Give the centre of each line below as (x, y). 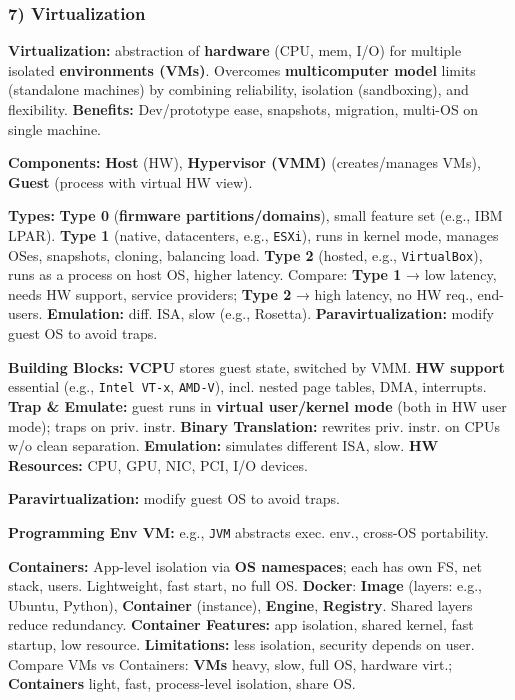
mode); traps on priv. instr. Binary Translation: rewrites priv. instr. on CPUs (254, 425)
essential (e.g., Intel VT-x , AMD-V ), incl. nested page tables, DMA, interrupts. (247, 386)
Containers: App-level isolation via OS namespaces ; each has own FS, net (245, 565)
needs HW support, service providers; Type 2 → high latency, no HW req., (240, 293)
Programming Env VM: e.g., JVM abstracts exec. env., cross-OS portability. (248, 531)
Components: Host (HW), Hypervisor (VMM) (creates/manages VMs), (244, 162)
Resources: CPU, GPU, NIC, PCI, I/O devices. (158, 464)
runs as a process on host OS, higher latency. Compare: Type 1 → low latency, (252, 274)
